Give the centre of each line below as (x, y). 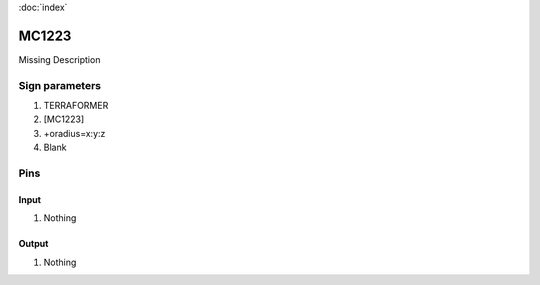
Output (33, 244)
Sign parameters (60, 85)
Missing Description (59, 59)
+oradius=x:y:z (74, 133)
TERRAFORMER (76, 106)
